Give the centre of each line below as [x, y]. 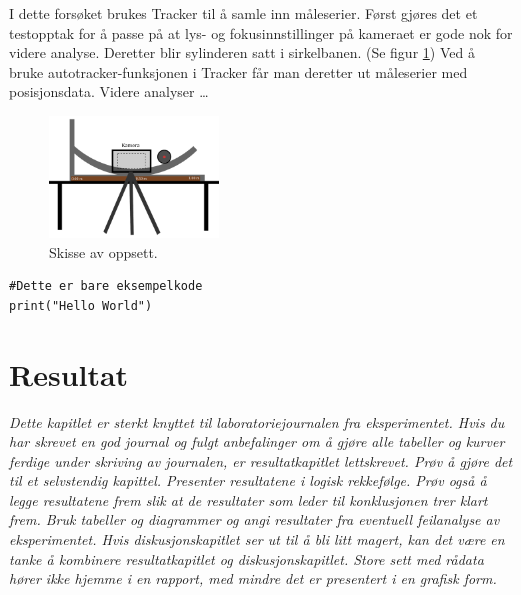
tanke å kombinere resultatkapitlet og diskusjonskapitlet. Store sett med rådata [246, 558]
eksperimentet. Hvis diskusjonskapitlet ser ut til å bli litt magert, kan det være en [257, 539]
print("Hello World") [81, 305]
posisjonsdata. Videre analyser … [109, 91]
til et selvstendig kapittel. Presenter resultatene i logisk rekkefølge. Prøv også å [248, 480]
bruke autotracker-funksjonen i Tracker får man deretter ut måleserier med [238, 71]
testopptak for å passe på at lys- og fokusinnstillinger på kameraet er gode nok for [261, 32]
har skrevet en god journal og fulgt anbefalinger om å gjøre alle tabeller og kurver [257, 441]
